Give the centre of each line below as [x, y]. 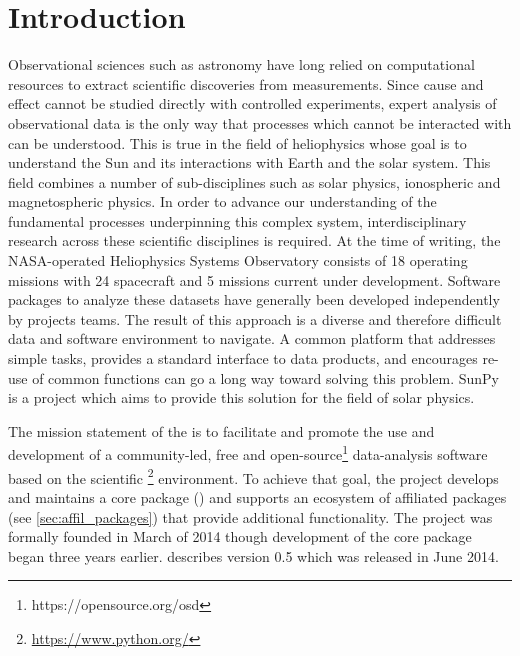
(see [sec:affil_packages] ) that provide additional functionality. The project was [250, 516]
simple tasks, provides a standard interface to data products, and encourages [243, 358]
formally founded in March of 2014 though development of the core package [240, 536]
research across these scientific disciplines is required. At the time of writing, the [254, 240]
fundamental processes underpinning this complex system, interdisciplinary [237, 220]
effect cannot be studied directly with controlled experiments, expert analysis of [252, 103]
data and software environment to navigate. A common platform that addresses [252, 338]
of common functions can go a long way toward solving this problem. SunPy [265, 377]
